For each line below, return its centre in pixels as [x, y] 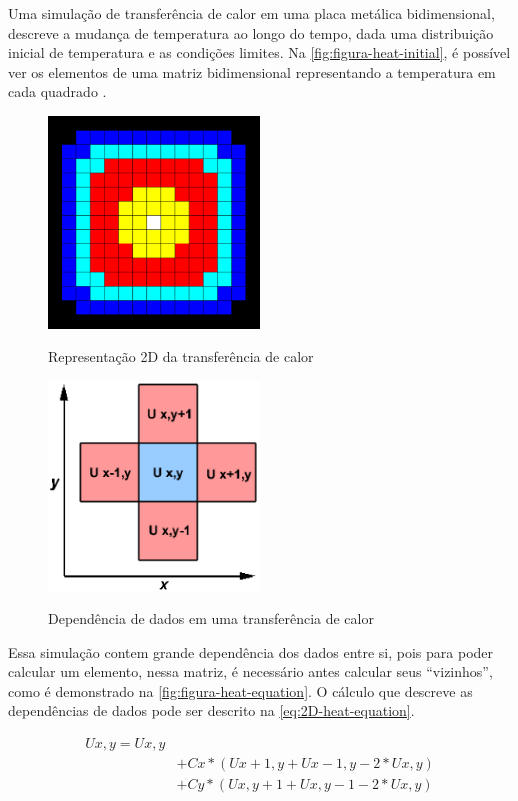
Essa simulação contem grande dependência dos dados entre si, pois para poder [251, 651]
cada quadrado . [57, 91]
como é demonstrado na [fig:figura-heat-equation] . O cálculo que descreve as [240, 690]
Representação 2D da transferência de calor [181, 356]
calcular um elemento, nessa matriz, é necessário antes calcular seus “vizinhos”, [250, 671]
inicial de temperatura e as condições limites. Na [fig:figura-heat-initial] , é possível [259, 52]
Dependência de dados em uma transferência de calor [211, 618]
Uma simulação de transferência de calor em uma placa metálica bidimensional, [251, 13]
